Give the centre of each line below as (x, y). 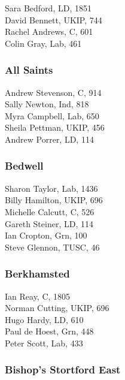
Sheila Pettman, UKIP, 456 (55, 127)
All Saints (29, 70)
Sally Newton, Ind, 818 (47, 104)
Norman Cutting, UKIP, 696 (57, 308)
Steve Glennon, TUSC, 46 (52, 247)
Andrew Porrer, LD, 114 (49, 139)
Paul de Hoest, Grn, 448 (49, 331)
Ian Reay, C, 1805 (38, 296)
